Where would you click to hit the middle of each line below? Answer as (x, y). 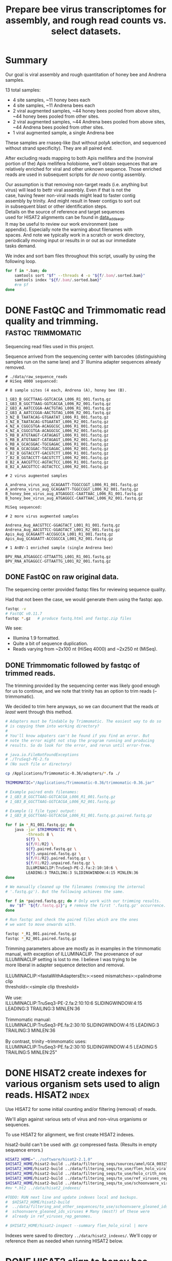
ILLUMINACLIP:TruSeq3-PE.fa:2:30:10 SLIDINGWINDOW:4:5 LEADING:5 (81, 1047)
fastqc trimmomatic (44, 332)
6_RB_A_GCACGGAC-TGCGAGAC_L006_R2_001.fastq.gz (57, 449)
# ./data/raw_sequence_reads (36, 377)
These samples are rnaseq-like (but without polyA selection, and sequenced (86, 142)
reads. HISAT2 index (47, 1095)
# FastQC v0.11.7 (24, 614)
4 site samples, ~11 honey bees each (51, 100)
